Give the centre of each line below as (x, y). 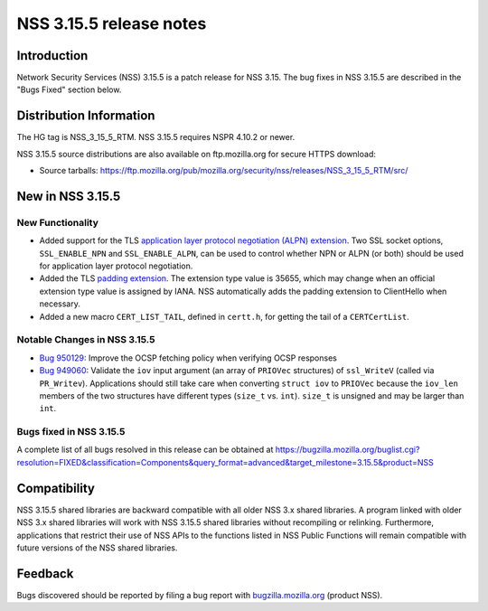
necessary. (60, 304)
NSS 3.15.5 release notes (112, 23)
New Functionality (58, 222)
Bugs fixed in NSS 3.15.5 (71, 432)
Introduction (52, 56)
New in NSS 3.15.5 (69, 196)
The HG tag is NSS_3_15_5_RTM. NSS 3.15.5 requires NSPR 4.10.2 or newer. (156, 137)
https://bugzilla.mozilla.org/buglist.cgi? (347, 450)
